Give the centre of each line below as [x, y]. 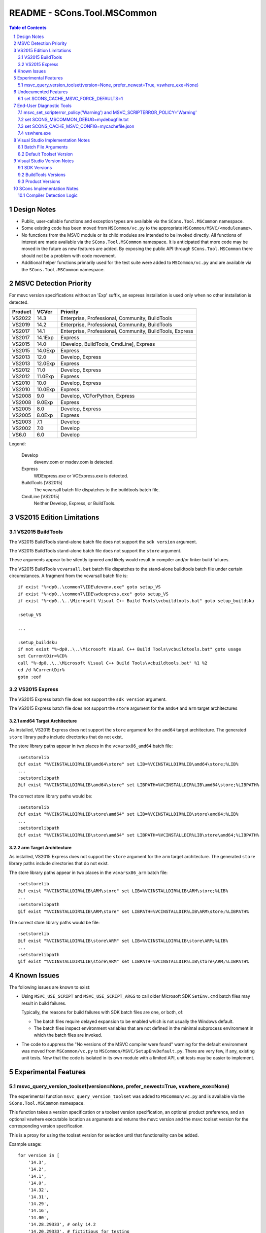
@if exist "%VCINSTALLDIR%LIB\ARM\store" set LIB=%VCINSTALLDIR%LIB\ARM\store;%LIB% [123, 891]
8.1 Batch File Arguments [43, 147]
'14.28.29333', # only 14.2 [62, 1225]
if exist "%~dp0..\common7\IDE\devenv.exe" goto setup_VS [89, 587]
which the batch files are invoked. [68, 1035]
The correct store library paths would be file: [54, 923]
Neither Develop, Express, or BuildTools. [75, 504]
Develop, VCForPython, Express [98, 396]
